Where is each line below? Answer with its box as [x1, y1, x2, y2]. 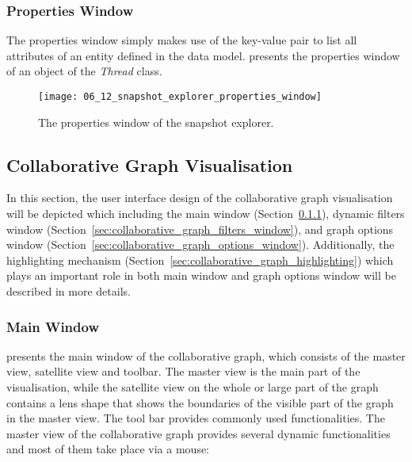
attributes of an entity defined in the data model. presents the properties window [6, 47, 400, 63]
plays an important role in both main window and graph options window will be [6, 267, 396, 284]
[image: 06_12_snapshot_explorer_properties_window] [38, 91, 322, 102]
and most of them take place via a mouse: [6, 441, 210, 457]
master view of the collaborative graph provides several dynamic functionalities [6, 425, 391, 441]
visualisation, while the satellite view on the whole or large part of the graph [6, 379, 379, 395]
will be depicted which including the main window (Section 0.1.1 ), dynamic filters [6, 205, 405, 222]
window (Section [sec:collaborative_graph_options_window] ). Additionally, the [6, 236, 395, 253]
